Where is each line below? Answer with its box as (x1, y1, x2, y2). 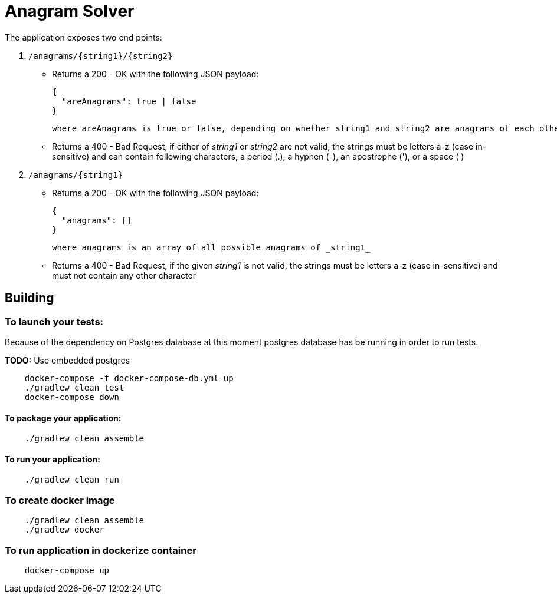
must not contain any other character (52, 270, 196, 280)
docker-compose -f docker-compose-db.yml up (24, 373, 234, 383)
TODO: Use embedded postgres (5, 355, 130, 365)
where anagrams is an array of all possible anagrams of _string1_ (52, 242, 371, 252)
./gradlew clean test (24, 382, 124, 392)
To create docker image (5, 494, 115, 506)
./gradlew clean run (24, 475, 119, 485)
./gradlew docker (24, 525, 104, 535)
